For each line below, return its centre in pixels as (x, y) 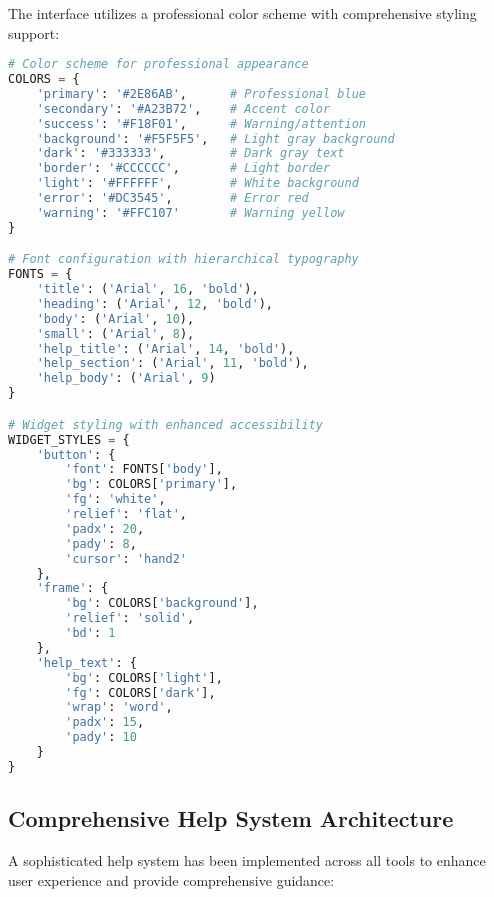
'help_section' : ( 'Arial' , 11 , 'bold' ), (172, 363)
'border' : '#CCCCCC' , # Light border (183, 168)
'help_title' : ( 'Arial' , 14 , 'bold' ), (165, 348)
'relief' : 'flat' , (126, 514)
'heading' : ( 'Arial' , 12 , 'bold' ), (154, 303)
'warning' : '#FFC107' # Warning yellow (190, 212)
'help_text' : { (86, 662)
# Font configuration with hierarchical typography (183, 259)
